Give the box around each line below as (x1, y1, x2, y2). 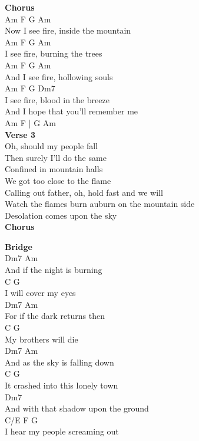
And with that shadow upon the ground (5, 402, 149, 414)
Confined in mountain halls (5, 163, 103, 175)
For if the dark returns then (5, 310, 105, 322)
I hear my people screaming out (5, 425, 119, 437)
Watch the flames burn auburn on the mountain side (5, 198, 195, 210)
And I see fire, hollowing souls (5, 70, 113, 83)
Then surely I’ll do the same (5, 151, 107, 163)
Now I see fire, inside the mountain (5, 24, 131, 37)
